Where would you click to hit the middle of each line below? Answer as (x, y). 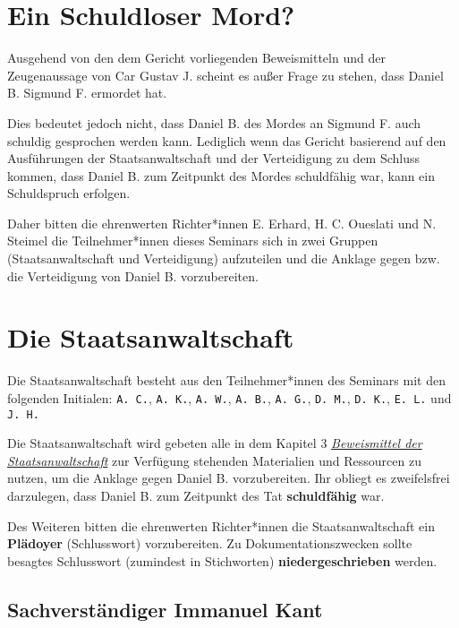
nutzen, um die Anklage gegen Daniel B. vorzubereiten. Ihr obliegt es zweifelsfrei (229, 478)
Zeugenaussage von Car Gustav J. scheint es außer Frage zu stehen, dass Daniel (225, 75)
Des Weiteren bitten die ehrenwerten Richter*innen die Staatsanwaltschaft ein (221, 525)
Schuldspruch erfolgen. (69, 193)
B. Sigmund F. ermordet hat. (87, 93)
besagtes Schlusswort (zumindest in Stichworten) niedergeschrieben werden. (222, 560)
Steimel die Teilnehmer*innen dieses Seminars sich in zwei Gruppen (193, 241)
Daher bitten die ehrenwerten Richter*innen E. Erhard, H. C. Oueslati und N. (222, 223)
